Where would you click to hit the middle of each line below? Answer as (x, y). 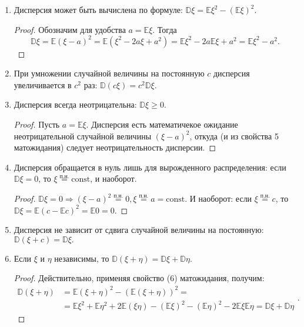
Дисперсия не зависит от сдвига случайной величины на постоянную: (139, 230)
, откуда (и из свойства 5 (234, 136)
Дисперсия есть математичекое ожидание (165, 124)
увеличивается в (43, 84)
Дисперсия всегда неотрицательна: (75, 104)
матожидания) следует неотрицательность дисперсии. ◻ (115, 147)
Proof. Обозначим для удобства (70, 29)
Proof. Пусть (37, 124)
